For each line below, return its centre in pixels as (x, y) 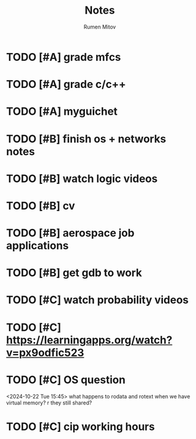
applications (37, 246)
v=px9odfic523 (45, 352)
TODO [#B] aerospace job (70, 233)
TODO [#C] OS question (66, 380)
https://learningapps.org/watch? (89, 340)
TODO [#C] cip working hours (80, 427)
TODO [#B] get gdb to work (74, 273)
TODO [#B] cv (41, 206)
